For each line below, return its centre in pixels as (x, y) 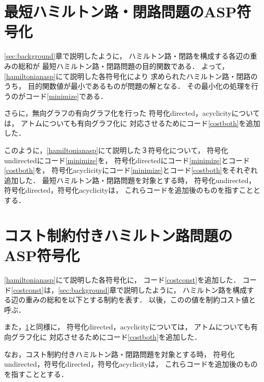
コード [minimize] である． (66, 96)
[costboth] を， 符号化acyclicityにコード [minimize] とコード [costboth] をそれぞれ (131, 170)
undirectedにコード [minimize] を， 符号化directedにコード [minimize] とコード (127, 160)
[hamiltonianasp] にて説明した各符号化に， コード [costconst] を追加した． (122, 279)
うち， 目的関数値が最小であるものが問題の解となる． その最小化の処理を (128, 86)
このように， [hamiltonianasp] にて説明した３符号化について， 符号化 (116, 150)
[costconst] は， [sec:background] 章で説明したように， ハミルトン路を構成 (129, 289)
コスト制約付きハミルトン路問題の (118, 235)
